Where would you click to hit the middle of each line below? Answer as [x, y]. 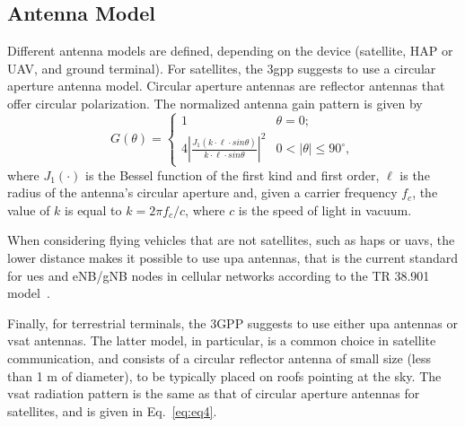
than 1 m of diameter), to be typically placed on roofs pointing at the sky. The [224, 375]
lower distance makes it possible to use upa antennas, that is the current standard [233, 258]
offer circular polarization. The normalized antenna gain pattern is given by [215, 103]
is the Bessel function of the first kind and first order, [232, 174]
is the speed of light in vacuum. [325, 209]
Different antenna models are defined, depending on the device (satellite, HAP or [230, 51]
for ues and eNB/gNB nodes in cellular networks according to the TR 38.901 [219, 275]
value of [29, 209]
